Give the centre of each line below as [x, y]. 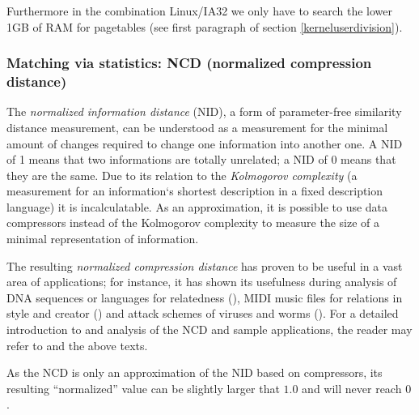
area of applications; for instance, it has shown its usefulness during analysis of [202, 282]
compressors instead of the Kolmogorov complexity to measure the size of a [193, 222]
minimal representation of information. [103, 239]
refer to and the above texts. [77, 345]
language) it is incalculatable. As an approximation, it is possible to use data [197, 206]
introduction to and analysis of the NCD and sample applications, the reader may [209, 329]
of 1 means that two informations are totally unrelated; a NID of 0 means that [201, 159]
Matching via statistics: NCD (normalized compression [189, 63]
